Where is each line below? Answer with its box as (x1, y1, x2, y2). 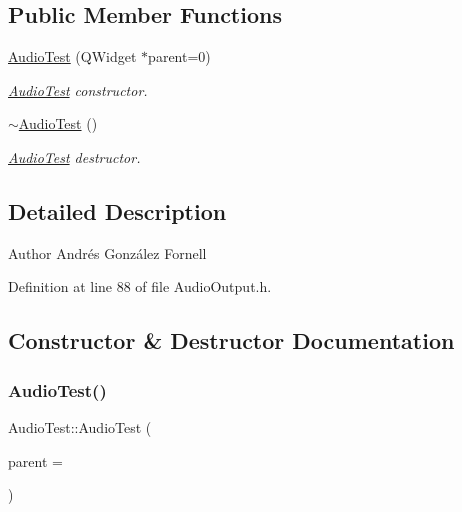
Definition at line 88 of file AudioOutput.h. (8, 276, 272, 297)
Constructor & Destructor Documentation (8, 325, 455, 356)
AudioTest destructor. (8, 146, 141, 167)
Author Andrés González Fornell (8, 242, 207, 263)
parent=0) (148, 46, 211, 67)
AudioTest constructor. (8, 79, 148, 100)
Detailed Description (8, 195, 227, 226)
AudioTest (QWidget (8, 46, 137, 67)
